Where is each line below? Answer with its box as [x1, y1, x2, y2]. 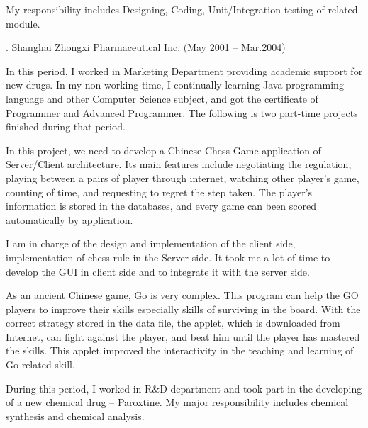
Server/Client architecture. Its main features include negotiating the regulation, [6, 157, 352, 171]
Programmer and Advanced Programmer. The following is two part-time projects [6, 105, 358, 120]
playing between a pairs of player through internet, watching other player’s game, [6, 170, 359, 185]
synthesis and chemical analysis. [6, 408, 145, 423]
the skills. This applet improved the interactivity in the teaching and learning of [6, 343, 354, 358]
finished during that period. [6, 119, 126, 134]
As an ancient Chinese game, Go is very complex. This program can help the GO [6, 288, 359, 303]
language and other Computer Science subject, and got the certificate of [6, 91, 318, 106]
